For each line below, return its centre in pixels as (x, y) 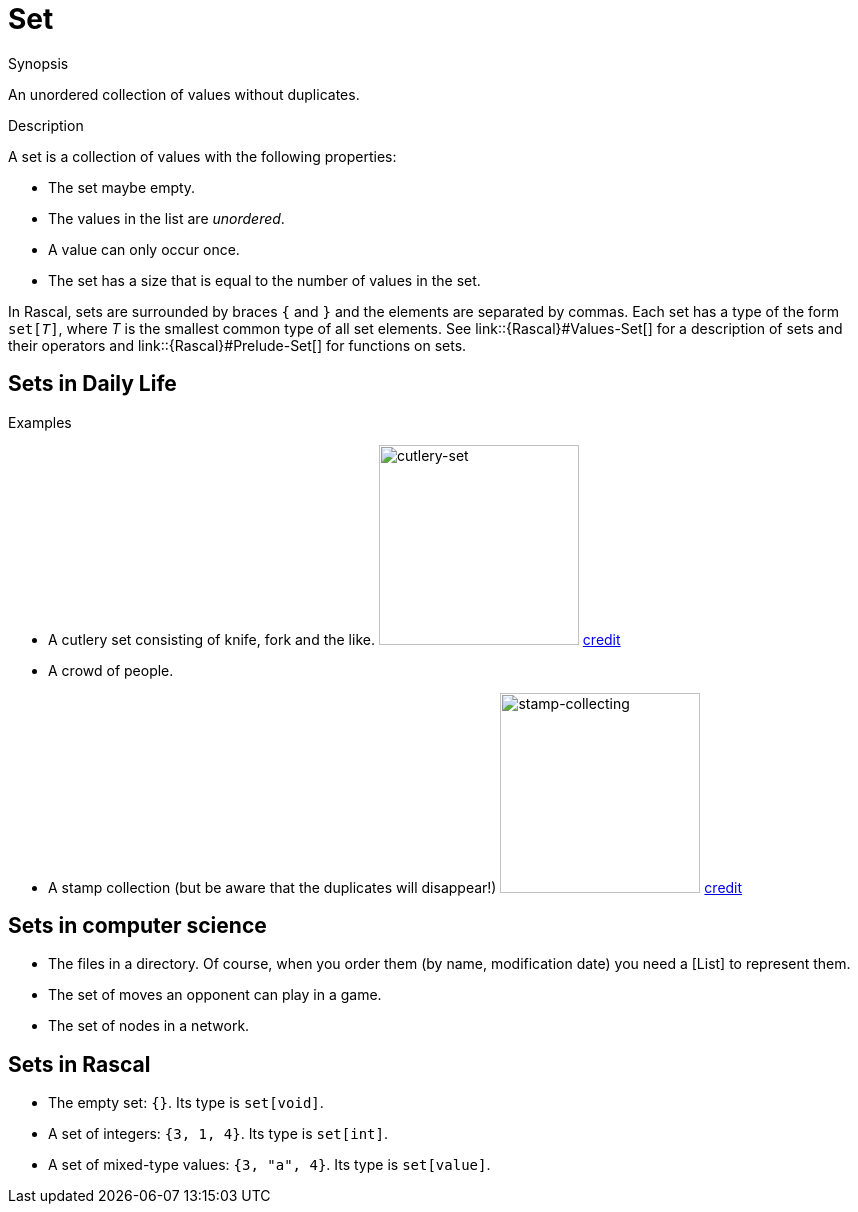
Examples (40, 422)
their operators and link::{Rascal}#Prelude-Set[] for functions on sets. (237, 345)
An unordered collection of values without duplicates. (184, 94)
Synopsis (38, 63)
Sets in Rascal (79, 1064)
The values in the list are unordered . (166, 218)
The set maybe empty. (122, 187)
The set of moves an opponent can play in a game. (215, 995)
